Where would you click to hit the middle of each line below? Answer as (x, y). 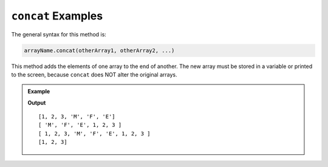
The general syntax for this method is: (59, 34)
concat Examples (57, 16)
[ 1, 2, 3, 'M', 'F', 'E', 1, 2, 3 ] (95, 133)
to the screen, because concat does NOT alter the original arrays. (94, 74)
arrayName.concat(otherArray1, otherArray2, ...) (99, 50)
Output (37, 103)
